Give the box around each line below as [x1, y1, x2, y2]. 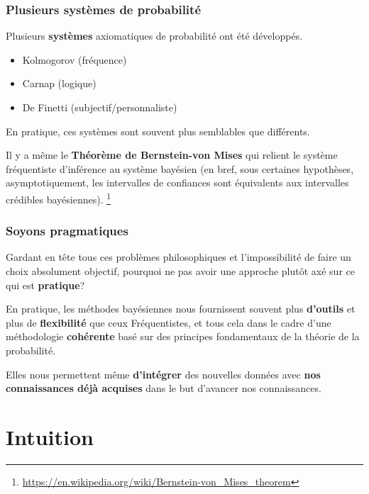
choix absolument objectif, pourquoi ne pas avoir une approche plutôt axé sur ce [6, 264, 355, 279]
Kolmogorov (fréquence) [22, 52, 127, 67]
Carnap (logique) [22, 76, 97, 91]
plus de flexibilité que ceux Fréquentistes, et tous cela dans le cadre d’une [6, 315, 331, 330]
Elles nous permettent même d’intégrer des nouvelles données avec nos [6, 366, 321, 381]
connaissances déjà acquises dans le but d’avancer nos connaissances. [6, 381, 321, 395]
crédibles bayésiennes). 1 [6, 189, 111, 206]
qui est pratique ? [6, 277, 85, 292]
